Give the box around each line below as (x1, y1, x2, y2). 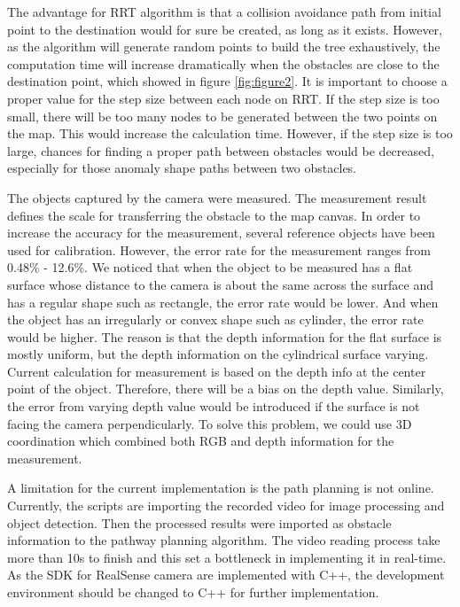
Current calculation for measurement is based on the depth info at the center (7, 362, 426, 380)
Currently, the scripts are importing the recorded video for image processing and (7, 496, 445, 515)
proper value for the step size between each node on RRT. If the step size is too (7, 89, 440, 107)
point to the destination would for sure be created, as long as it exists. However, (7, 19, 442, 38)
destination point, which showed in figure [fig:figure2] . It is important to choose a (7, 72, 448, 90)
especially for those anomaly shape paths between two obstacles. (7, 159, 357, 177)
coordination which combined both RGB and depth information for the (7, 432, 394, 450)
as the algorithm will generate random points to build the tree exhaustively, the (7, 37, 441, 56)
